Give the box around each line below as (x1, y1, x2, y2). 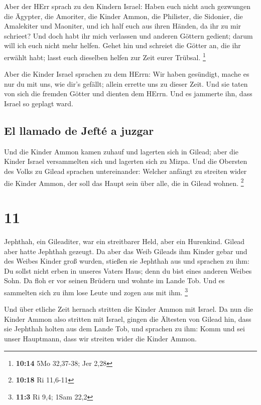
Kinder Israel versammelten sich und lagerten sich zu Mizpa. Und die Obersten (4, 156, 247, 166)
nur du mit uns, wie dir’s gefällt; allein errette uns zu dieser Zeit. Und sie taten (4, 78, 248, 89)
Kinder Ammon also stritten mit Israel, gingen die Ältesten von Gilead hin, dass (4, 313, 251, 324)
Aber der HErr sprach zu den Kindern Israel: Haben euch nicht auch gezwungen (4, 1, 251, 11)
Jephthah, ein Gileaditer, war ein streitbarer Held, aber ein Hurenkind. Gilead (4, 236, 245, 246)
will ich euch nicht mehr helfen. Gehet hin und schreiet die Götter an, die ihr (4, 40, 241, 51)
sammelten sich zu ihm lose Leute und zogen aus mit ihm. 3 (4, 285, 188, 297)
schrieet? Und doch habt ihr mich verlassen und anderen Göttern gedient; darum (4, 30, 253, 41)
